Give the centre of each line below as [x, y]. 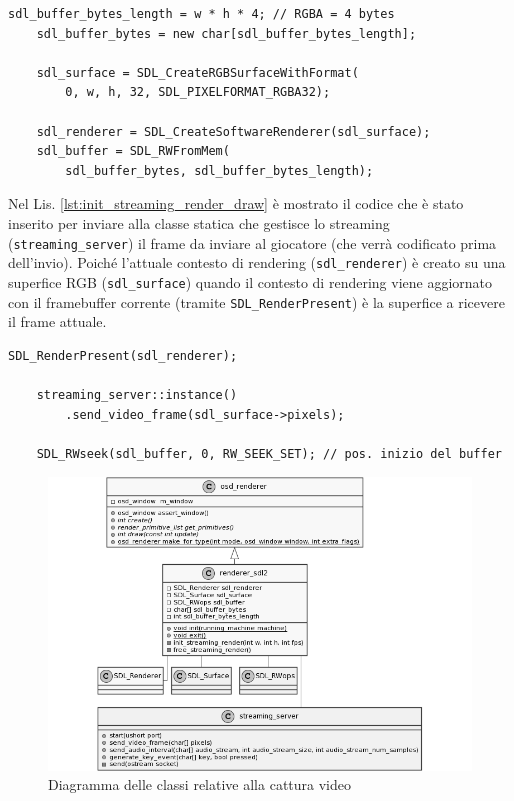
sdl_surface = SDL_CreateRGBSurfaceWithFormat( [197, 72]
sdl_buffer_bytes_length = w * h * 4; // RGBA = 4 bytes [201, 14]
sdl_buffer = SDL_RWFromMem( [133, 151]
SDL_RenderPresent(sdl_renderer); [123, 355]
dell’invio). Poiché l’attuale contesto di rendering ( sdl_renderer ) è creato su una [257, 262]
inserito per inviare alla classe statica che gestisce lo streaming [199, 222]
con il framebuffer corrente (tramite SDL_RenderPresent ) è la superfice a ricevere [256, 301]
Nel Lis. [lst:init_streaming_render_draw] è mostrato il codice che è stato [236, 203]
